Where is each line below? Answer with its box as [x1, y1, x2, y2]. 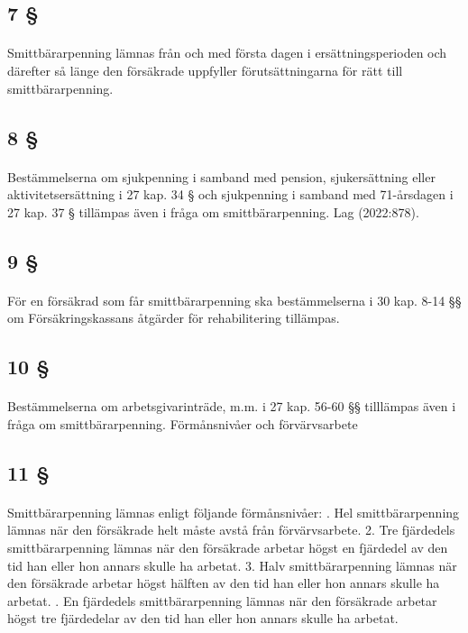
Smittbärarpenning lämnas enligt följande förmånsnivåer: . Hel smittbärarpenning [7, 502, 460, 521]
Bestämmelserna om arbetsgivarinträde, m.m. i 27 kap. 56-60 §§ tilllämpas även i [7, 397, 456, 416]
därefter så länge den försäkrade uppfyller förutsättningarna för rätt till [7, 60, 403, 79]
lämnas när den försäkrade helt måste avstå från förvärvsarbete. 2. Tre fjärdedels [7, 520, 455, 539]
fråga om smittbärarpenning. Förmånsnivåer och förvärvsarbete [7, 414, 358, 433]
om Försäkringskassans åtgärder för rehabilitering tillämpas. [7, 308, 340, 327]
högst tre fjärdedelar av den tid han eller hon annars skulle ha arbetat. [7, 609, 399, 628]
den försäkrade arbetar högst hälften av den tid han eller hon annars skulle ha [7, 573, 440, 592]
